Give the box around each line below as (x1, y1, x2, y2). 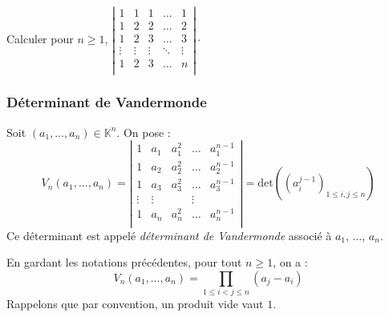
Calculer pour (6, 30, 74, 47)
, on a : (273, 254, 308, 271)
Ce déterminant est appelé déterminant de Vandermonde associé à (6, 227, 332, 243)
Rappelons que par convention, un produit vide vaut (6, 295, 264, 312)
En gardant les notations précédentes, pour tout (6, 254, 242, 271)
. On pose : (116, 123, 171, 140)
